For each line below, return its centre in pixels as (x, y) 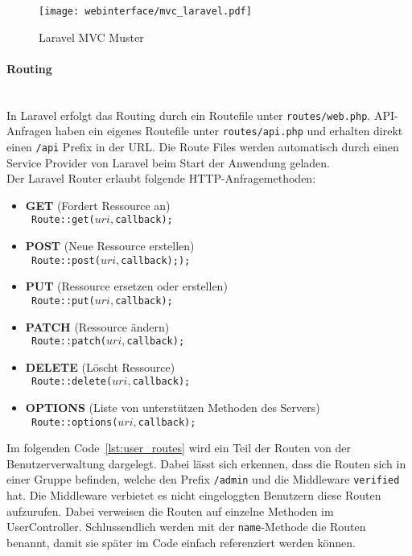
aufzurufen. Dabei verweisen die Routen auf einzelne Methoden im (170, 511)
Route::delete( (72, 382)
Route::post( (66, 260)
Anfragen (29, 131)
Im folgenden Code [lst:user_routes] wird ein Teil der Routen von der (179, 448)
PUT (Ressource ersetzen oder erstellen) (126, 286)
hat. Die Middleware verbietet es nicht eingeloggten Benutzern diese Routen (194, 495)
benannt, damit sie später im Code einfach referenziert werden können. (181, 542)
